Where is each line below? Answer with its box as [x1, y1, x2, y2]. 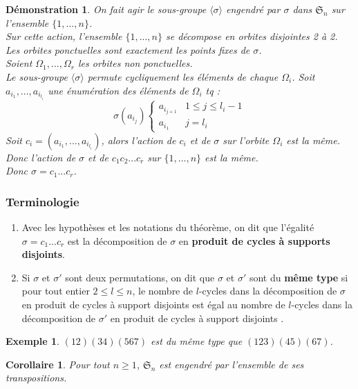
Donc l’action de [6, 150, 76, 164]
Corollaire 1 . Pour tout [6, 357, 110, 371]
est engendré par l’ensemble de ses [159, 357, 304, 371]
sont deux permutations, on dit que [65, 270, 215, 284]
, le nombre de [132, 283, 193, 298]
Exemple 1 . [6, 334, 59, 348]
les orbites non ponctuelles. [78, 56, 193, 70]
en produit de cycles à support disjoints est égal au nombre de [21, 297, 285, 311]
